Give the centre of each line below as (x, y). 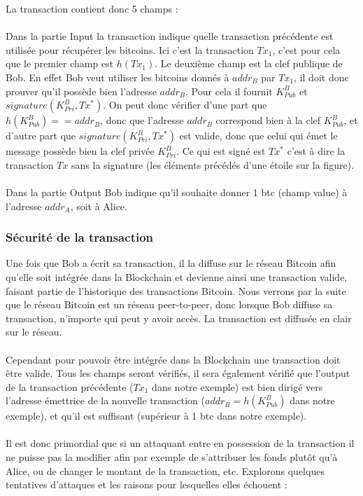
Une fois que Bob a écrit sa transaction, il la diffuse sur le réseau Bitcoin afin (171, 263)
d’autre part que (41, 136)
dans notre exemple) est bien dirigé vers (237, 386)
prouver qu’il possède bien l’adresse (81, 91)
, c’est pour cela (306, 49)
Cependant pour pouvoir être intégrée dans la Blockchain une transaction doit (173, 359)
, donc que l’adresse (142, 120)
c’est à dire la (316, 151)
